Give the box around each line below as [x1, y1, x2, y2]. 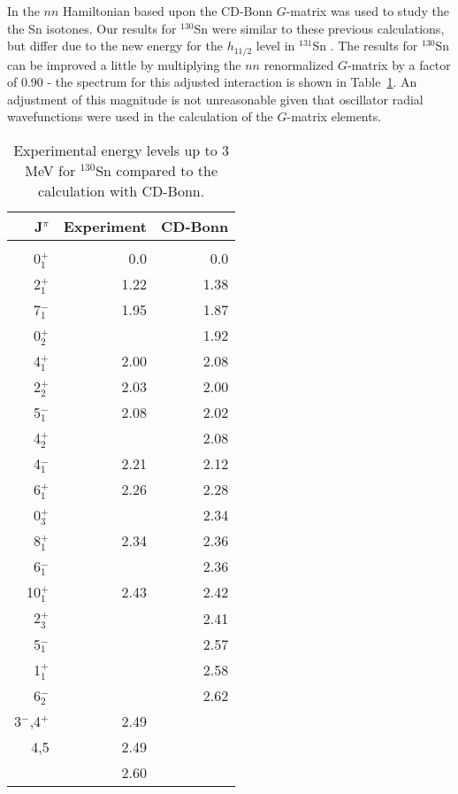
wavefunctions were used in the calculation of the [7, 107, 273, 126]
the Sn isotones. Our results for [7, 19, 177, 37]
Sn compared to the [95, 160, 218, 181]
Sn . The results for [312, 36, 418, 55]
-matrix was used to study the [286, 2, 449, 19]
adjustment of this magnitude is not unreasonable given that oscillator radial [7, 89, 424, 108]
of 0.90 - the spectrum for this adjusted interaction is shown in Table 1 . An [7, 73, 417, 91]
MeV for [25, 160, 76, 181]
